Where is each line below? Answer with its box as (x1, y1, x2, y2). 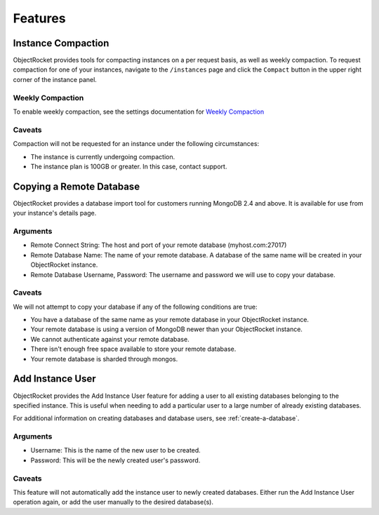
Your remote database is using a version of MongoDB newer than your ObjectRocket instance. (30, 325, 303, 333)
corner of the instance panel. (13, 75, 98, 83)
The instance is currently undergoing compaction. (30, 152, 175, 161)
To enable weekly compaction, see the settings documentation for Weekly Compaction (13, 107, 265, 116)
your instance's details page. (13, 209, 97, 218)
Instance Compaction (13, 37, 109, 49)
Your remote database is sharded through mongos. (30, 354, 178, 363)
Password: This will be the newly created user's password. (30, 456, 201, 464)
